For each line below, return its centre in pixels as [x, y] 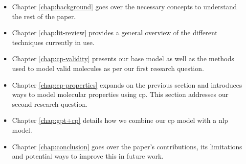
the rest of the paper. [44, 16]
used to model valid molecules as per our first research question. [108, 68]
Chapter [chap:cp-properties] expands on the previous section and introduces [127, 84]
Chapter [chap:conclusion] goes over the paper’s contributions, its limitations [127, 146]
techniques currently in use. [53, 42]
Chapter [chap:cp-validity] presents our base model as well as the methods [123, 59]
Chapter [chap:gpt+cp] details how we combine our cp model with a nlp [120, 120]
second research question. [50, 104]
